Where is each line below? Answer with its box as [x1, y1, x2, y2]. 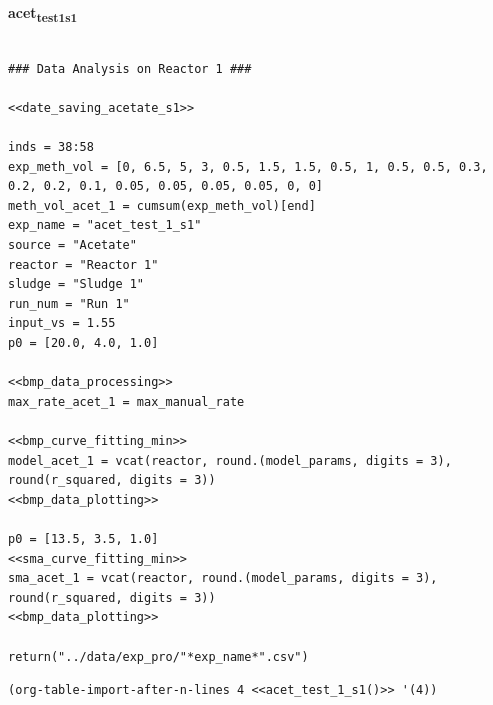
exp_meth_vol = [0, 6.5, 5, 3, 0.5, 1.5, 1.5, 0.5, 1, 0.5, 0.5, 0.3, [8, 159, 488, 174]
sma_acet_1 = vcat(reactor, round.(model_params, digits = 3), [8, 571, 438, 586]
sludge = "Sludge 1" [8, 277, 145, 292]
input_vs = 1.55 [8, 316, 116, 331]
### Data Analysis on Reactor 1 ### [8, 61, 252, 76]
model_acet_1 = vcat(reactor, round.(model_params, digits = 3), [8, 453, 452, 468]
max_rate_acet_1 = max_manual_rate [8, 394, 245, 409]
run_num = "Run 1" [8, 296, 130, 311]
